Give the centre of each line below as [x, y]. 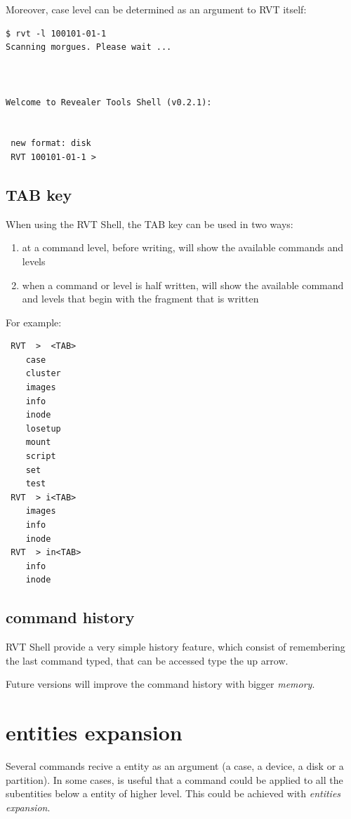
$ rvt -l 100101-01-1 [56, 33]
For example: [34, 322]
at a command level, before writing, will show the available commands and [183, 247]
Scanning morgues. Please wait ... [89, 47]
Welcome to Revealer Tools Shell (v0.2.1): [109, 102]
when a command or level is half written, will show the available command [183, 285]
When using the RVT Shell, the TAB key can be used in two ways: [150, 224]
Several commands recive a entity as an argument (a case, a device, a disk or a [175, 766]
